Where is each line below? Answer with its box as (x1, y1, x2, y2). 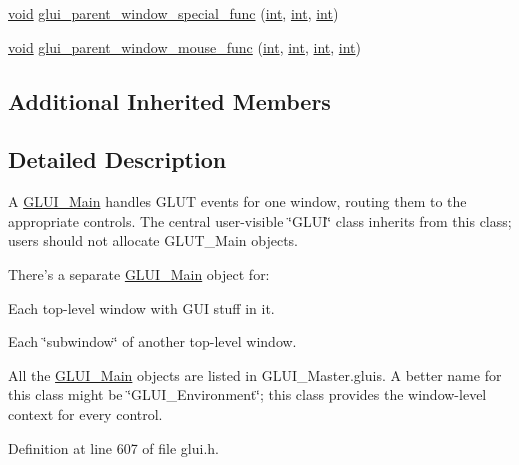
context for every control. (8, 403, 163, 424)
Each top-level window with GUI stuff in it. (8, 297, 275, 318)
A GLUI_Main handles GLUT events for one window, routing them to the (8, 191, 467, 212)
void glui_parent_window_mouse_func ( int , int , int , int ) (8, 36, 361, 57)
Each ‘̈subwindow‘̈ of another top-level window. (8, 331, 297, 352)
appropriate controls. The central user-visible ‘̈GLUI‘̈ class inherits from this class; (8, 210, 512, 231)
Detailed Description (8, 144, 227, 175)
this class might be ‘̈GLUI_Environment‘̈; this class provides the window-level (8, 384, 487, 405)
